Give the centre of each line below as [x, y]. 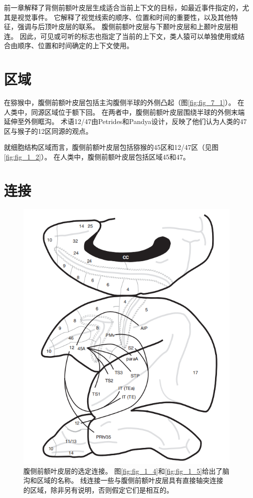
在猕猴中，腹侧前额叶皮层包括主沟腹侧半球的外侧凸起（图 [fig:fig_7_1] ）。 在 [124, 102]
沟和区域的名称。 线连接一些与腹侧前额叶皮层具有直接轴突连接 [123, 480]
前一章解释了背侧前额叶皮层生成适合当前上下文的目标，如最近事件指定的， [123, 7]
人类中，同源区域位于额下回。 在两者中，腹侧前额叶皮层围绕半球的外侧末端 [124, 112]
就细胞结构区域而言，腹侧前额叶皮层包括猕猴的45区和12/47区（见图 [111, 147]
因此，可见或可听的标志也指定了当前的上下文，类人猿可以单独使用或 [129, 36]
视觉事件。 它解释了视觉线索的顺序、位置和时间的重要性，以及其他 [124, 17]
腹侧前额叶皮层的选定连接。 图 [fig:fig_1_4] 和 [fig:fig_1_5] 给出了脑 [126, 471]
